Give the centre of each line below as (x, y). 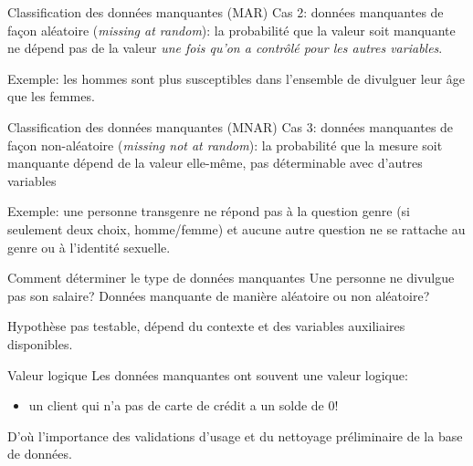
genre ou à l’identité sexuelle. (89, 247)
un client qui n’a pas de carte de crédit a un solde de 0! (184, 405)
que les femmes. (51, 96)
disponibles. (40, 343)
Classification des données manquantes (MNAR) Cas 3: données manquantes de (231, 126)
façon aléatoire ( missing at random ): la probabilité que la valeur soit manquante (231, 30)
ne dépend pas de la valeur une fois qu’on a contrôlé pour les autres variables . (225, 48)
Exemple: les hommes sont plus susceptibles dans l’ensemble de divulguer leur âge (236, 78)
